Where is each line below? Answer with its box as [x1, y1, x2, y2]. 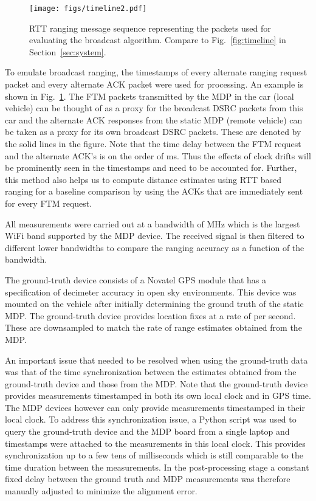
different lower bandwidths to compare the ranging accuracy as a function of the [5, 241, 304, 254]
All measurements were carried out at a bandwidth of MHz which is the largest [5, 217, 300, 230]
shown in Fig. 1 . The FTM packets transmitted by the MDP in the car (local [5, 89, 294, 102]
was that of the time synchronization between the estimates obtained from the [5, 365, 297, 378]
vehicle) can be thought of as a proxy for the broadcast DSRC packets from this [5, 102, 303, 114]
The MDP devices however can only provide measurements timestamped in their [5, 401, 305, 413]
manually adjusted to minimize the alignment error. [5, 485, 197, 497]
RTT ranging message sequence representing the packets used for [29, 21, 271, 34]
